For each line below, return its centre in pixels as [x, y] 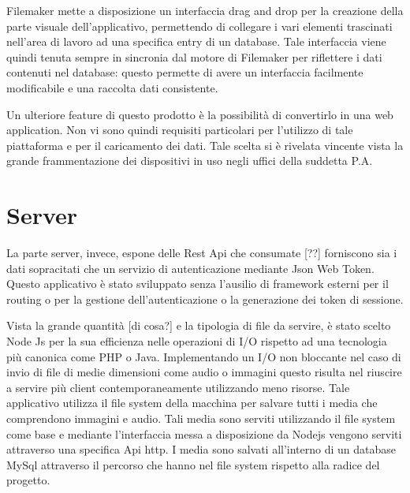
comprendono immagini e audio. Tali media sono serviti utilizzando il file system [201, 418]
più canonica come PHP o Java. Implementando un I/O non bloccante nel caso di [204, 356]
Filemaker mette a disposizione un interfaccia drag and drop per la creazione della [205, 10]
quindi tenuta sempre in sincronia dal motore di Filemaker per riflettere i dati [194, 56]
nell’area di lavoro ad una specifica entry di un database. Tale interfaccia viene [196, 41]
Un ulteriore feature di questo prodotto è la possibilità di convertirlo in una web [200, 114]
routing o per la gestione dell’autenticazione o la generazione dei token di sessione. [205, 299]
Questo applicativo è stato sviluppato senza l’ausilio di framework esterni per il [198, 284]
